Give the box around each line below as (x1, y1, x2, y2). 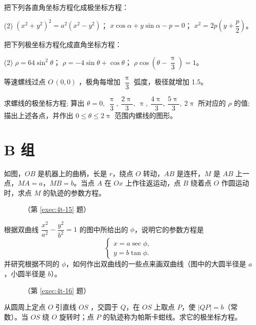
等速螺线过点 (4, 76, 46, 87)
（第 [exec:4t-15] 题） (24, 204, 91, 214)
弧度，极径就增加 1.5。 (134, 76, 207, 87)
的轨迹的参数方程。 (43, 187, 105, 197)
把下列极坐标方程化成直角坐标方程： (4, 39, 122, 50)
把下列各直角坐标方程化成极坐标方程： (4, 2, 129, 12)
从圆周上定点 (4, 302, 46, 312)
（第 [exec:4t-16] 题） (24, 285, 91, 295)
